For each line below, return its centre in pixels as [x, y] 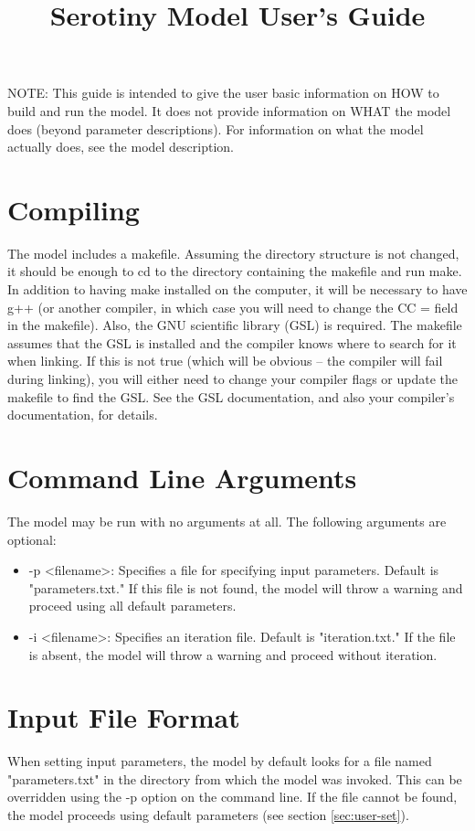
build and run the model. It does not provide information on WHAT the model [229, 110]
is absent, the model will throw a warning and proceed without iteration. [233, 654]
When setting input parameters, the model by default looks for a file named [220, 761]
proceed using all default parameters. [132, 606]
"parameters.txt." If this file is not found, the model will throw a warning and [246, 587]
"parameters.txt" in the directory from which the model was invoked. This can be [235, 778]
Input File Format [124, 717]
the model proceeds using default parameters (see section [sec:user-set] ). [208, 815]
